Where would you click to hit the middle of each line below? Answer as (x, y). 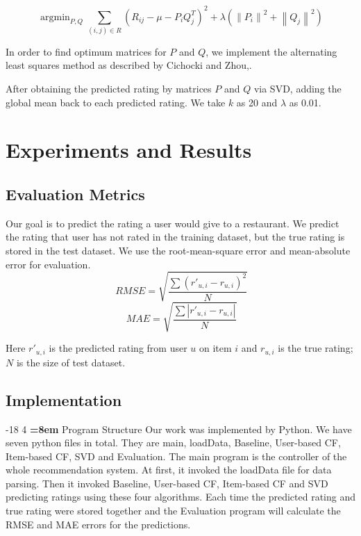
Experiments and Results (129, 150)
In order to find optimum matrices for (86, 51)
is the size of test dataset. (71, 362)
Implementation (64, 399)
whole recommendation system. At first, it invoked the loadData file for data (169, 470)
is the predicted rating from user (118, 348)
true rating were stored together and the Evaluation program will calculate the (173, 511)
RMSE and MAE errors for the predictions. (98, 524)
